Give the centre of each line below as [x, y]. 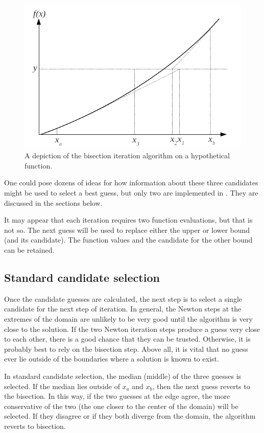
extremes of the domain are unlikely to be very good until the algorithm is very [128, 318]
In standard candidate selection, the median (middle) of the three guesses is [123, 376]
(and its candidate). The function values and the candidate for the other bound [128, 240]
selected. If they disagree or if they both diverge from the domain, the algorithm [130, 416]
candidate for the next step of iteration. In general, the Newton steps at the [123, 309]
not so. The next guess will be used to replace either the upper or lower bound [127, 230]
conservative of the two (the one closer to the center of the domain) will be [121, 406]
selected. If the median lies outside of [62, 386]
